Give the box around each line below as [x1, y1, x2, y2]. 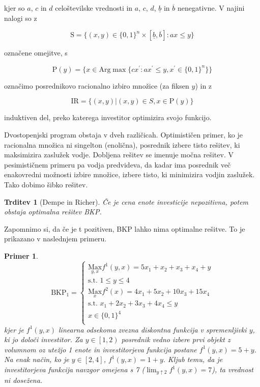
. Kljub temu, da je [163, 354, 223, 365]
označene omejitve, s [4, 47, 68, 58]
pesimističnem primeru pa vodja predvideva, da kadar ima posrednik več [4, 159, 231, 170]
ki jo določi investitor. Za [4, 334, 83, 345]
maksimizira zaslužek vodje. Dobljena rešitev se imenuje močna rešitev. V [4, 149, 234, 160]
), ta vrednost [212, 364, 253, 375]
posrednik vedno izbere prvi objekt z [121, 334, 230, 345]
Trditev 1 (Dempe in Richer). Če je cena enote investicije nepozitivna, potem [4, 196, 249, 207]
